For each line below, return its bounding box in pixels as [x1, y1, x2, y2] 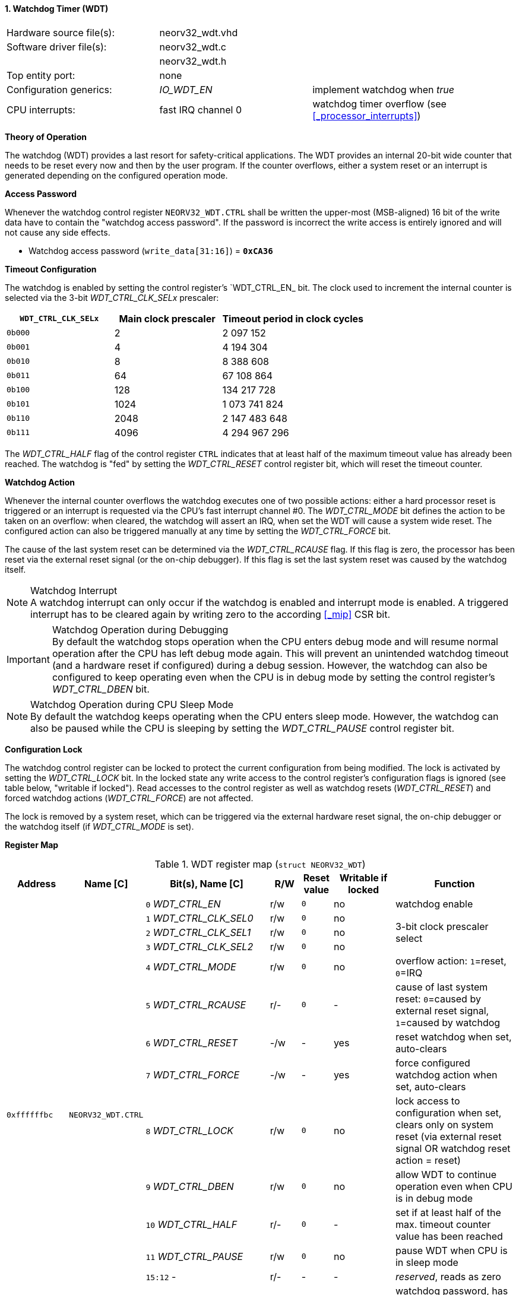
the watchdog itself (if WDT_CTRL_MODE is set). [5, 821, 194, 831]
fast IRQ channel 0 [159, 103, 242, 116]
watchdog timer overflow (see [312, 97, 447, 110]
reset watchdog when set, [395, 1030, 512, 1043]
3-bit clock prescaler [395, 920, 489, 932]
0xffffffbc [7, 1110, 53, 1120]
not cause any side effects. [5, 227, 110, 237]
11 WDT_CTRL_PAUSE [145, 1250, 243, 1262]
